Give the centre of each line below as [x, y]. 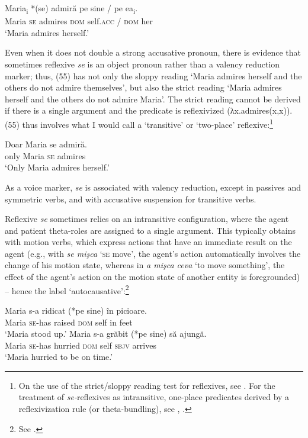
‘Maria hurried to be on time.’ [59, 357]
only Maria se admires [45, 155]
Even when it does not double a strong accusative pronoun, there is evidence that [153, 52]
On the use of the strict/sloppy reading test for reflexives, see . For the [147, 385]
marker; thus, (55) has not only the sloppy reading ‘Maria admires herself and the [153, 75]
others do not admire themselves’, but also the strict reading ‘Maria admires [143, 87]
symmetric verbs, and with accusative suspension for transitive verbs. [131, 199]
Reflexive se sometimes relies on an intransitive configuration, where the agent [147, 219]
